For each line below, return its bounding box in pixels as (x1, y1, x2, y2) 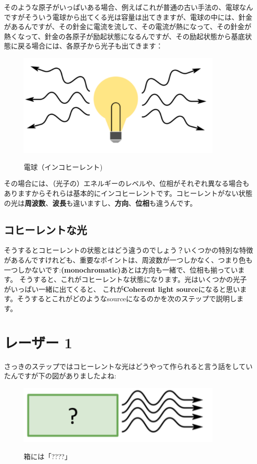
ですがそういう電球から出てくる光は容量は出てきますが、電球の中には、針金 (4, 11, 253, 22)
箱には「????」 (24, 451, 72, 461)
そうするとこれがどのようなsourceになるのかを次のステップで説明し (17, 293, 237, 304)
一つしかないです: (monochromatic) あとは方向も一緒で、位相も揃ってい (4, 264, 238, 275)
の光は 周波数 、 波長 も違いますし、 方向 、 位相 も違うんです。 (4, 197, 197, 208)
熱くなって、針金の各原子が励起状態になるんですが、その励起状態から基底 (4, 31, 245, 41)
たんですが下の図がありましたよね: (4, 371, 117, 381)
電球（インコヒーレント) (24, 161, 103, 172)
